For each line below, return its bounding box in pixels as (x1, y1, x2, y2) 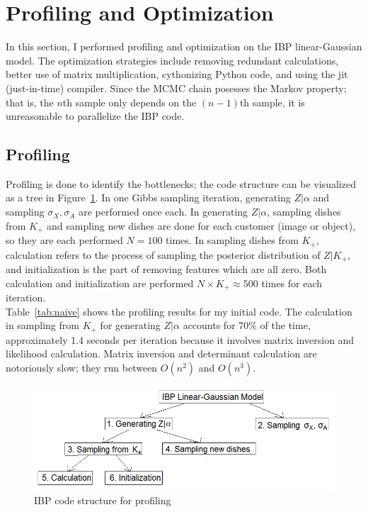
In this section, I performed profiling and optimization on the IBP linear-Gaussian (6, 39, 362, 54)
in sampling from (6, 318, 79, 333)
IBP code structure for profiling (34, 492, 171, 507)
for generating (100, 318, 161, 333)
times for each (261, 275, 323, 290)
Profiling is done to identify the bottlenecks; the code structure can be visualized (6, 176, 356, 191)
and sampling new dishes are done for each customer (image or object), (47, 218, 356, 233)
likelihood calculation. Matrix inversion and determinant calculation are (6, 346, 317, 361)
